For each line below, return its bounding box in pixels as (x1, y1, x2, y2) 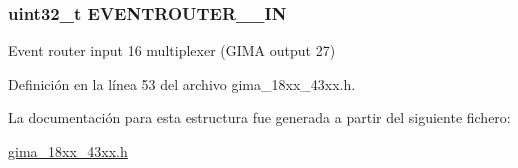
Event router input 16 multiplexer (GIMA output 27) (8, 40, 336, 61)
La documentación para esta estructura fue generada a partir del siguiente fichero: (8, 107, 511, 128)
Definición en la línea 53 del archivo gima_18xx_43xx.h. (8, 73, 356, 94)
